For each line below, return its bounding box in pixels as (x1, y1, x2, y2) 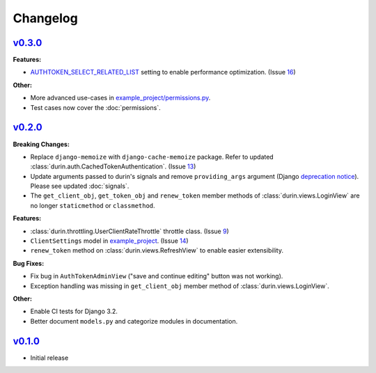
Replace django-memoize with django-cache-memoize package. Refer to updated (30, 152, 274, 161)
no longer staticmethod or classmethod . (30, 201, 156, 209)
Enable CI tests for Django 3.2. (30, 307, 118, 316)
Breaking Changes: (13, 140, 70, 148)
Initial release (30, 354, 69, 362)
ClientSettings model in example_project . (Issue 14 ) (30, 237, 189, 245)
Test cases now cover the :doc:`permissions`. (30, 103, 161, 111)
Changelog (13, 10, 78, 26)
